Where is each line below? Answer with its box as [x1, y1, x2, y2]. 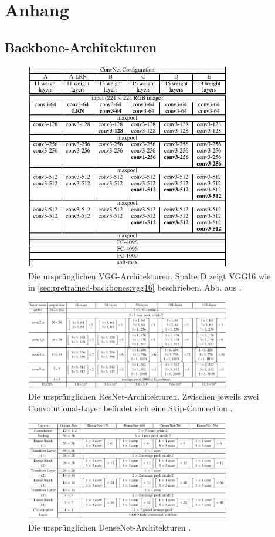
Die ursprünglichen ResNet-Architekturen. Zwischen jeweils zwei [28, 390, 259, 403]
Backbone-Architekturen [5, 38, 157, 56]
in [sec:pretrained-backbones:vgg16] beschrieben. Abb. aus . [28, 281, 242, 293]
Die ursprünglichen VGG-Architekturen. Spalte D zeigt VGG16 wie [28, 269, 271, 282]
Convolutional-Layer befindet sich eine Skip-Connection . [28, 401, 233, 414]
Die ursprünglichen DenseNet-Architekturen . [28, 521, 191, 533]
